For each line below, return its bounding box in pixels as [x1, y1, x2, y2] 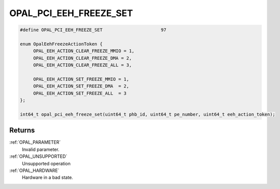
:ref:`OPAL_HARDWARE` [9, 167, 60, 173]
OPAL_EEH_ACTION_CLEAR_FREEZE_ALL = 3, [33, 62, 132, 68]
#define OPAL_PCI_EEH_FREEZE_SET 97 [20, 27, 166, 33]
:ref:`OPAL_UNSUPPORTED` [9, 153, 68, 159]
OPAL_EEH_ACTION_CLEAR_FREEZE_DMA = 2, [33, 55, 132, 61]
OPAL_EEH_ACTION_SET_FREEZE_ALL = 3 [33, 90, 127, 96]
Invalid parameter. [22, 146, 60, 152]
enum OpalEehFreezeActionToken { [20, 41, 103, 47]
